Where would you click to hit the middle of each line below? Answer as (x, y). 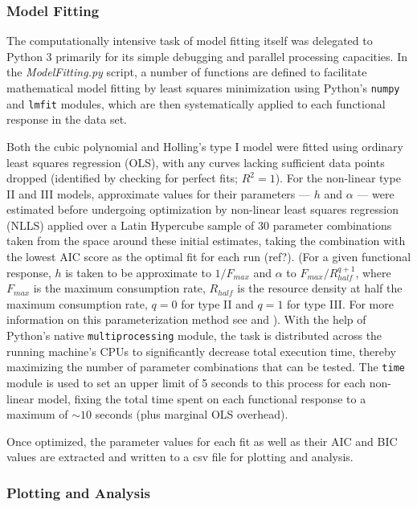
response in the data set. (67, 119)
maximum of (37, 414)
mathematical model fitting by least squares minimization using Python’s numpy (203, 88)
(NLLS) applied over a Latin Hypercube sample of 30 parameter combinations (199, 225)
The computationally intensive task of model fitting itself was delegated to (190, 41)
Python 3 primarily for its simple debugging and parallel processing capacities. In (207, 56)
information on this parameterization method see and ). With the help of (186, 319)
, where (373, 272)
